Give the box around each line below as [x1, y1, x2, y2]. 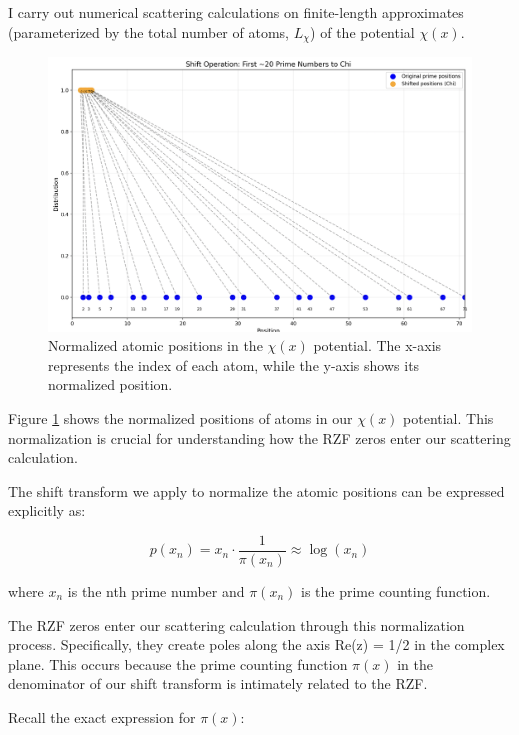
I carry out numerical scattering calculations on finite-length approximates [8, 2, 464, 22]
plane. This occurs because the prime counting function [8, 653, 348, 674]
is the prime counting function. [301, 580, 491, 601]
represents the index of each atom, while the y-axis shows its [48, 354, 420, 375]
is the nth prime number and [67, 580, 245, 601]
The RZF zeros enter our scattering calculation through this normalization [8, 614, 465, 635]
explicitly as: [8, 500, 86, 521]
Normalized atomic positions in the [48, 335, 263, 356]
